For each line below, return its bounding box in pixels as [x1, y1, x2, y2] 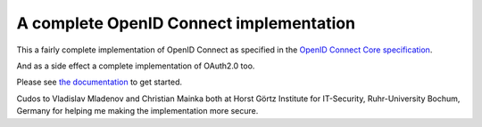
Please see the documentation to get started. [16, 76, 183, 88]
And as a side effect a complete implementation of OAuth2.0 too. [16, 60, 255, 71]
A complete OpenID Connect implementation [16, 13, 356, 33]
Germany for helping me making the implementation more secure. [16, 106, 259, 116]
